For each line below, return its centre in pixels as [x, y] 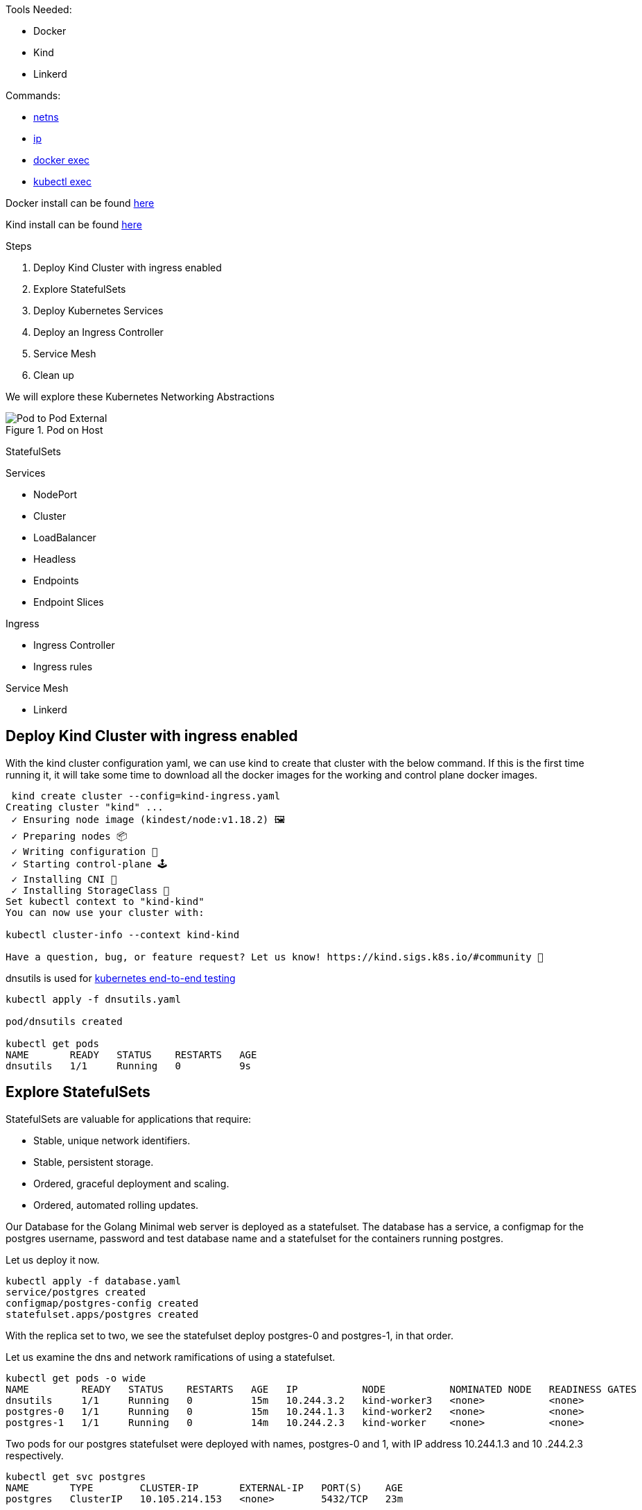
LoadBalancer [65, 537]
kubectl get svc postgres [76, 1476]
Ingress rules [63, 667]
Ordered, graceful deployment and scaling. [131, 1183]
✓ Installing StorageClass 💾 [90, 890]
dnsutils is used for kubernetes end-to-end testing [121, 978]
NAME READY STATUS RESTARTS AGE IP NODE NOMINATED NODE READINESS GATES [321, 1389]
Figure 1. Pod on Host [54, 430]
